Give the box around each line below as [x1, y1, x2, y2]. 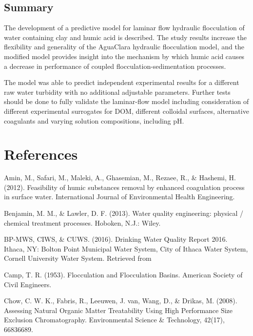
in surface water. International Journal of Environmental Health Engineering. [4, 191, 235, 202]
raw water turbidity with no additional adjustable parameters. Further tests [4, 86, 231, 97]
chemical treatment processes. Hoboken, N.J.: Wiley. [4, 217, 161, 228]
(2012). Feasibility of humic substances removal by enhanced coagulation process [4, 182, 245, 192]
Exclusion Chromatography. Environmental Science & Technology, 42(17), [4, 315, 225, 325]
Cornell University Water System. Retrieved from [4, 253, 152, 263]
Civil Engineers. [4, 279, 52, 289]
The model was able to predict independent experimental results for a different [4, 77, 239, 87]
